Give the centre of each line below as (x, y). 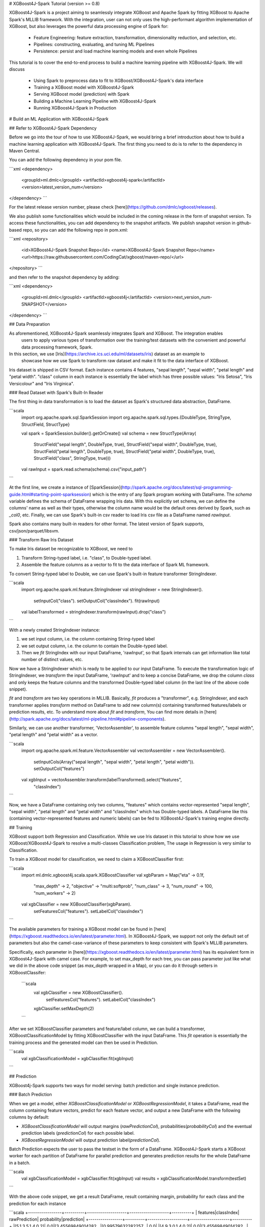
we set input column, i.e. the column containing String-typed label (88, 639)
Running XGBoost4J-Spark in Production (75, 108)
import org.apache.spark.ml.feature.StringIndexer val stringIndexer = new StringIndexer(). (112, 589)
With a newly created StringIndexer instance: (54, 630)
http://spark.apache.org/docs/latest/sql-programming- (177, 487)
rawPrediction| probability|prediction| (47, 1219)
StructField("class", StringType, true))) (72, 458)
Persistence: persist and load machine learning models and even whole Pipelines (115, 51)
